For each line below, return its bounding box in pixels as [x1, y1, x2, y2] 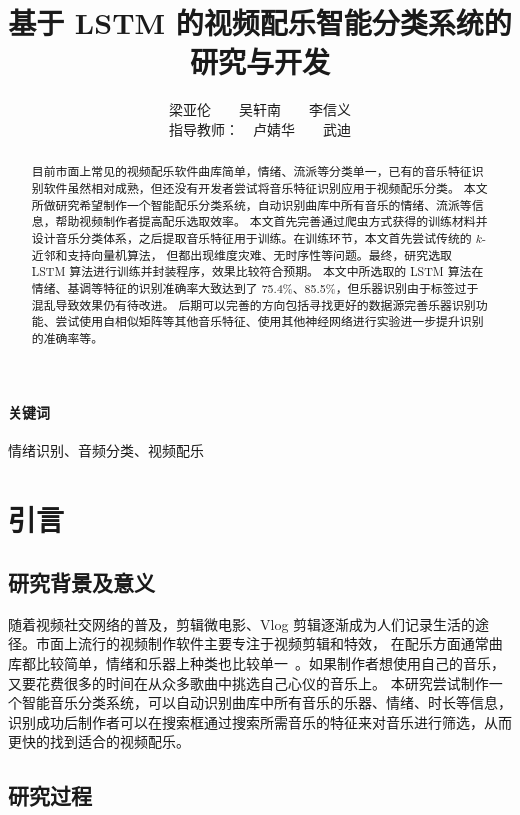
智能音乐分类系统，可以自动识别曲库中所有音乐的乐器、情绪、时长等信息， [21, 692, 512, 713]
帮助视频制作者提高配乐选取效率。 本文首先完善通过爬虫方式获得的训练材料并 [55, 213, 488, 230]
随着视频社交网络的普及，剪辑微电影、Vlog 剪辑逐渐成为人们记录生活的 [8, 613, 476, 634]
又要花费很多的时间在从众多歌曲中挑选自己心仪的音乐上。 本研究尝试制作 [8, 672, 489, 693]
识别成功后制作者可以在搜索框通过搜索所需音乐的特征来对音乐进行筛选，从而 [8, 711, 512, 732]
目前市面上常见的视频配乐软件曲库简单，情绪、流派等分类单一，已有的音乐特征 [31, 163, 472, 180]
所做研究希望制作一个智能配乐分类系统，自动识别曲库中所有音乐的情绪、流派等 [31, 196, 472, 213]
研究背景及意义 [8, 567, 155, 598]
